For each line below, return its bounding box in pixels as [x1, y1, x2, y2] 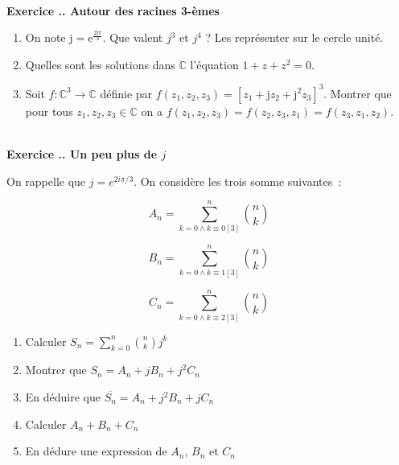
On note [25, 29, 66, 46]
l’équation [190, 56, 239, 72]
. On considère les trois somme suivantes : [134, 172, 342, 189]
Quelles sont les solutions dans [25, 56, 175, 72]
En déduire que [25, 389, 101, 405]
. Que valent [102, 29, 163, 46]
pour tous [25, 102, 73, 119]
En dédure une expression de [25, 442, 167, 459]
